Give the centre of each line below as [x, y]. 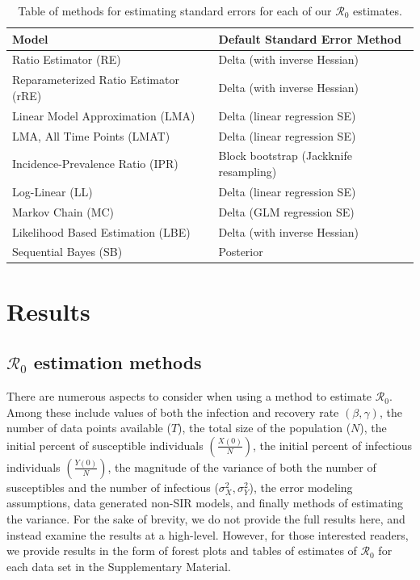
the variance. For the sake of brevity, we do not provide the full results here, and [206, 519]
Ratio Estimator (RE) [67, 59]
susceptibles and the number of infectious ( [113, 487]
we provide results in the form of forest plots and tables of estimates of [182, 551]
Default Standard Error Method [310, 38]
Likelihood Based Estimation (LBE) [101, 231]
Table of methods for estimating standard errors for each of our [175, 11]
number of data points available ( [89, 428]
